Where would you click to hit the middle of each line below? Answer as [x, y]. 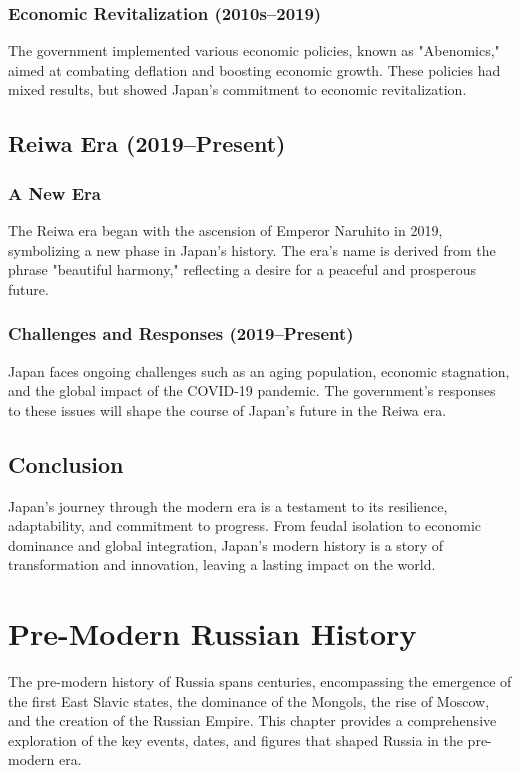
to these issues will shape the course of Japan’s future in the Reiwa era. [227, 409]
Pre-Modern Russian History [212, 633]
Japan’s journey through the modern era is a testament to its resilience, [228, 505]
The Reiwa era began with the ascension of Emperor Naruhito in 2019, [225, 230]
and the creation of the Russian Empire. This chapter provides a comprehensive [252, 720]
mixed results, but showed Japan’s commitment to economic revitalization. [237, 89]
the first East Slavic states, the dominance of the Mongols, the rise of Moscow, [249, 700]
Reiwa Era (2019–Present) [147, 143]
